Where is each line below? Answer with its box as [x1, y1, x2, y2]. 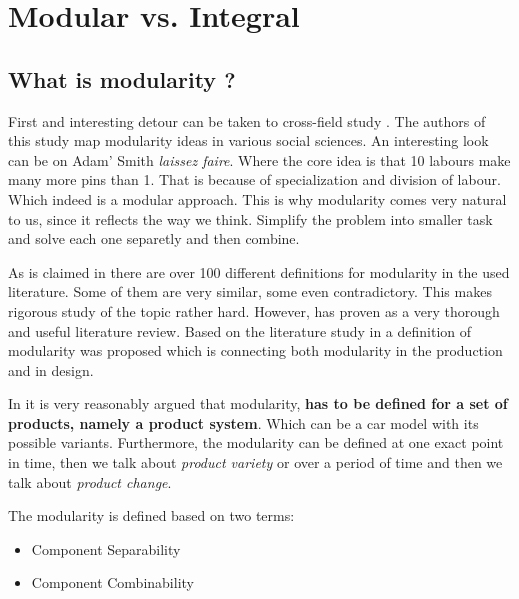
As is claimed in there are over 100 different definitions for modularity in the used [8, 261, 510, 282]
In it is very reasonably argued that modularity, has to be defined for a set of [8, 393, 508, 414]
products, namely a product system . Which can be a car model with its [8, 412, 479, 433]
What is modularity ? [8, 63, 236, 94]
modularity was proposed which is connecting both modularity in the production [8, 340, 503, 361]
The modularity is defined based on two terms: [8, 505, 295, 526]
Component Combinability [31, 572, 194, 593]
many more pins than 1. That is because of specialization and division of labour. [8, 169, 501, 190]
